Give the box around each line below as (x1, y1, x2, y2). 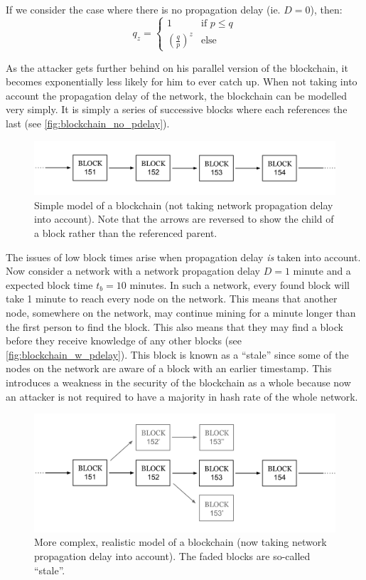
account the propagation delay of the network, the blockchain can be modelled (6, 88, 347, 102)
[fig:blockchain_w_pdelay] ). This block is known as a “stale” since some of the (6, 347, 349, 362)
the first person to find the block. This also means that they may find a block (6, 319, 343, 334)
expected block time (6, 277, 93, 292)
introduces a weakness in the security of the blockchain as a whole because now (6, 374, 351, 389)
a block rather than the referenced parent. (34, 226, 217, 240)
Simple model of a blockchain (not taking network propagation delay (34, 197, 333, 212)
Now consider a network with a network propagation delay (6, 263, 261, 278)
